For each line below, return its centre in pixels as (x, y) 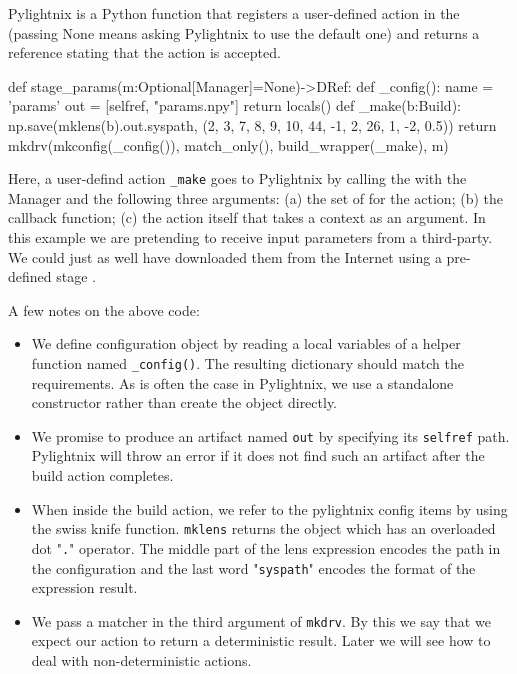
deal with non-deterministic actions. (141, 660)
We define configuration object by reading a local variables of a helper (246, 343)
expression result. (84, 587)
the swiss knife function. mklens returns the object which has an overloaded (263, 528)
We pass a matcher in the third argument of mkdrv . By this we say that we (261, 620)
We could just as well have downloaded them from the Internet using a (225, 256)
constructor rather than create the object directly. (184, 402)
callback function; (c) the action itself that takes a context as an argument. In (247, 217)
